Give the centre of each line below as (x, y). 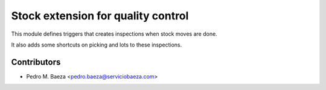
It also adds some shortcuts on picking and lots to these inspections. (97, 45)
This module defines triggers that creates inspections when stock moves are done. (114, 34)
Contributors (36, 62)
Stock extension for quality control (100, 16)
